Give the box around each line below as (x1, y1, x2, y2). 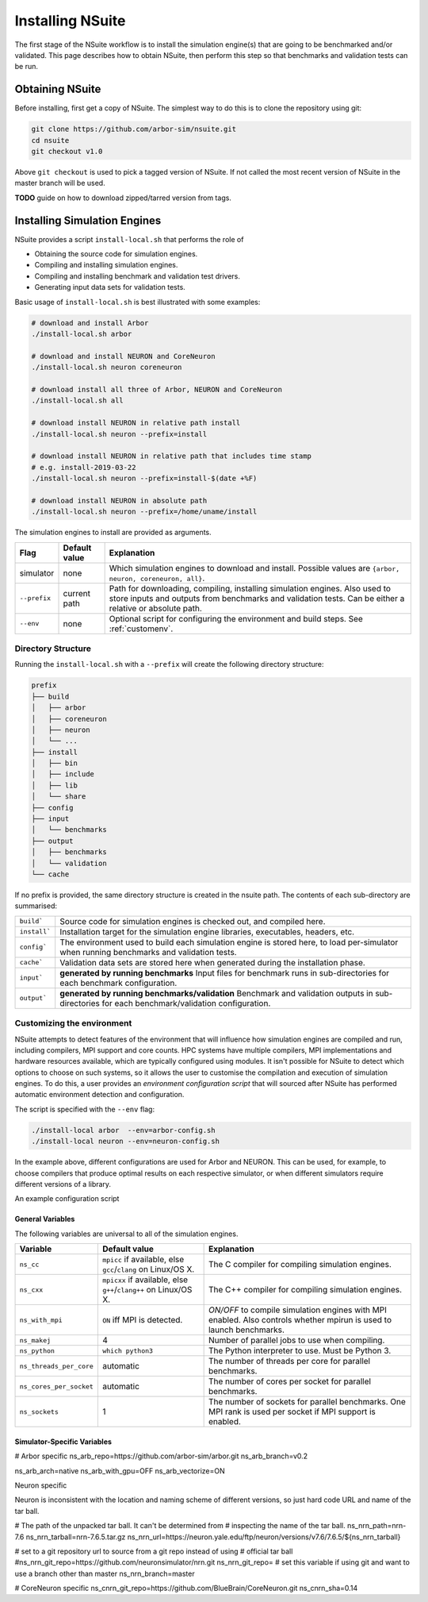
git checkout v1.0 (31, 147, 103, 156)
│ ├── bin (31, 759, 78, 768)
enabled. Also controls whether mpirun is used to (208, 1315, 392, 1326)
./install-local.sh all (31, 396, 124, 405)
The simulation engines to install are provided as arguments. (14, 528, 212, 537)
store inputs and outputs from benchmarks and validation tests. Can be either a (109, 592, 405, 603)
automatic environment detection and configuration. (14, 1090, 185, 1099)
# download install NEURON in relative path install (31, 418, 241, 428)
